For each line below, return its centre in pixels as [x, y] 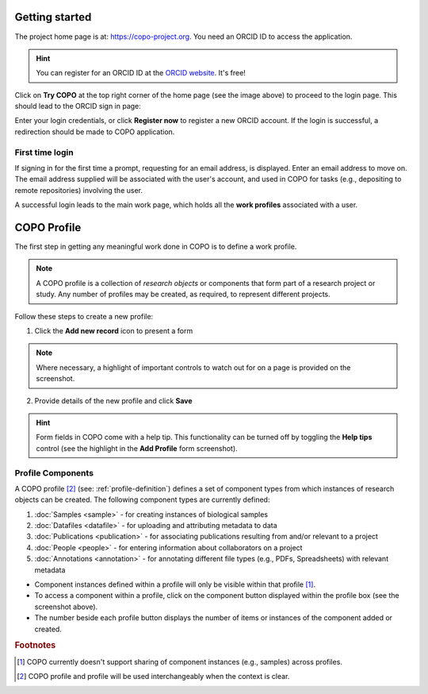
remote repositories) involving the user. [78, 190]
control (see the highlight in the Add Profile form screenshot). [137, 448]
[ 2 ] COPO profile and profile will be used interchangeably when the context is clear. [153, 677]
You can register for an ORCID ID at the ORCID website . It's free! [141, 73]
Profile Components [54, 472]
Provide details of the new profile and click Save [114, 400]
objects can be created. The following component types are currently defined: [142, 499]
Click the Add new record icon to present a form [114, 331]
